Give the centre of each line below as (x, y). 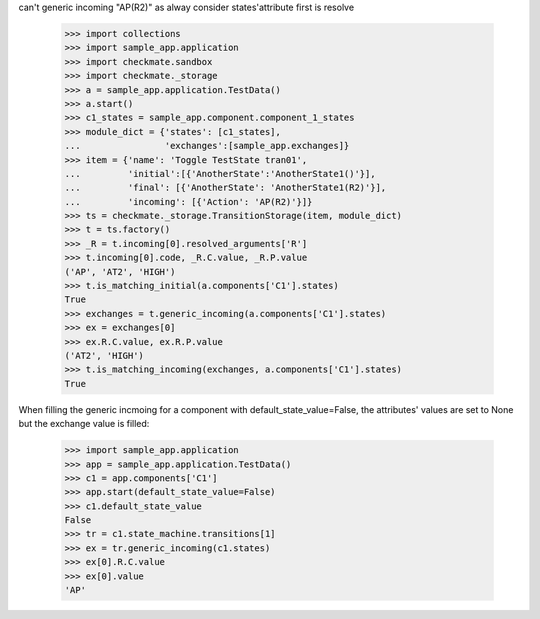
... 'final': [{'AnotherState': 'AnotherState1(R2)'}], (225, 188)
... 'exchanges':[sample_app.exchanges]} (207, 146)
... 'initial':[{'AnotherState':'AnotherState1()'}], (220, 173)
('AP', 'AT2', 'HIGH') (120, 271)
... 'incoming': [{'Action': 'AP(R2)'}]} (188, 201)
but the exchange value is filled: (84, 424)
